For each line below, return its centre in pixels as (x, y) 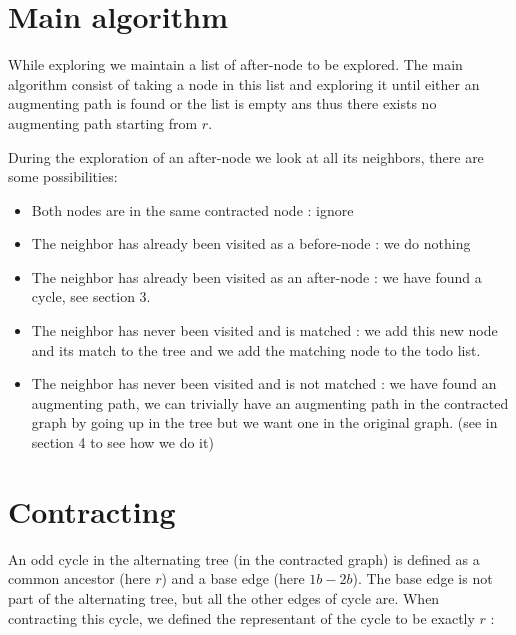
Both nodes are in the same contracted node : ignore (192, 209)
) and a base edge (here (233, 578)
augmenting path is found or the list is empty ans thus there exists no (222, 103)
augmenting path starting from (103, 122)
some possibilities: (63, 176)
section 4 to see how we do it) (122, 442)
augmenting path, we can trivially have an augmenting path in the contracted (270, 402)
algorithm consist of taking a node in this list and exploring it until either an (244, 83)
